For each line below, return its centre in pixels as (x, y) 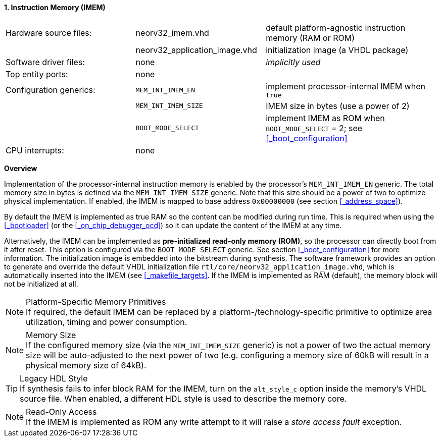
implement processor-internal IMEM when (346, 86)
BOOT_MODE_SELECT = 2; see (314, 128)
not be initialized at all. (41, 284)
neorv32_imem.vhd (172, 33)
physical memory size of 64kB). (86, 365)
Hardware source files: (49, 33)
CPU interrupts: (35, 150)
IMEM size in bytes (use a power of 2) (338, 106)
